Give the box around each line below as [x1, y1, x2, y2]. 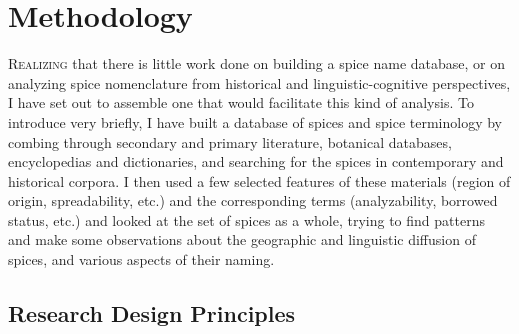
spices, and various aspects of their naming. [8, 249, 275, 270]
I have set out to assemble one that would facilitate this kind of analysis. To [8, 92, 474, 113]
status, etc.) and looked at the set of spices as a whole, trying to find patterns [8, 209, 485, 230]
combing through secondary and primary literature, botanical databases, [8, 131, 452, 152]
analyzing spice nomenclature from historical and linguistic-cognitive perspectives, [8, 72, 511, 93]
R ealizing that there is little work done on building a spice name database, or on [8, 53, 506, 74]
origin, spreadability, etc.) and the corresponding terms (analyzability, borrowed [8, 190, 498, 211]
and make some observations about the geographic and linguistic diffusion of [8, 229, 476, 250]
